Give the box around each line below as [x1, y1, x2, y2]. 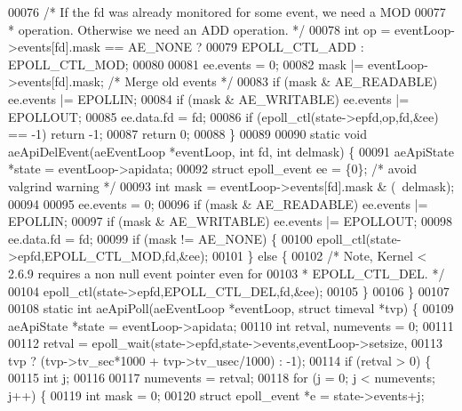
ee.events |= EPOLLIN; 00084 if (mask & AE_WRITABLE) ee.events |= [8, 89, 410, 108]
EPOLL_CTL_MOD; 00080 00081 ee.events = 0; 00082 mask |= [8, 54, 364, 73]
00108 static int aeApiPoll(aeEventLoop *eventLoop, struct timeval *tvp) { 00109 [8, 299, 454, 318]
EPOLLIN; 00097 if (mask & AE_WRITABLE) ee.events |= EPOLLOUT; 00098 [8, 212, 453, 230]
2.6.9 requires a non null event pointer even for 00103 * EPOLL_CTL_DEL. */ [8, 263, 445, 282]
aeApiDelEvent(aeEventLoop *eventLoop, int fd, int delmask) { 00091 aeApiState [8, 141, 454, 160]
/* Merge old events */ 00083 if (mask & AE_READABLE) [108, 72, 438, 91]
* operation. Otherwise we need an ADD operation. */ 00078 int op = [8, 20, 391, 38]
